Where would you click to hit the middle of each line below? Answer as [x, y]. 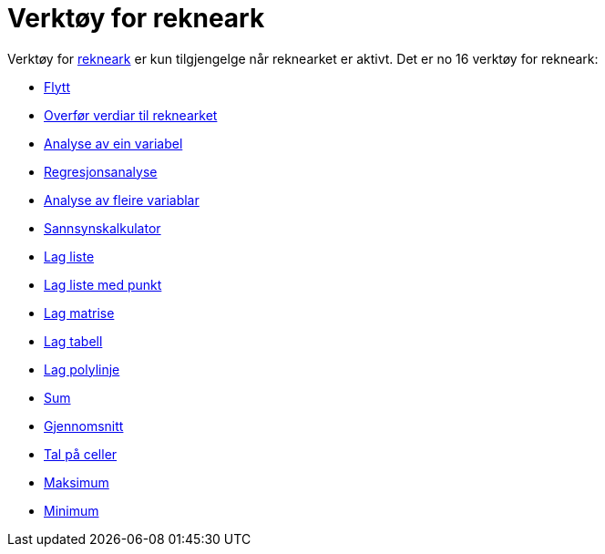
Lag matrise [79, 313]
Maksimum [77, 482]
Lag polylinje [82, 369]
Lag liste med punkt [103, 284]
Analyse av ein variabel [113, 143]
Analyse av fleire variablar [122, 200]
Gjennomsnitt [84, 426]
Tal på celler [81, 454]
